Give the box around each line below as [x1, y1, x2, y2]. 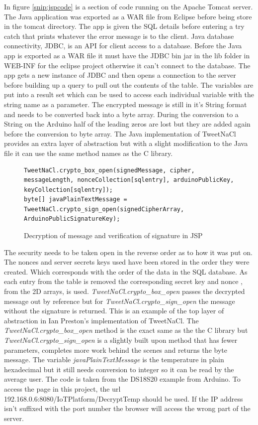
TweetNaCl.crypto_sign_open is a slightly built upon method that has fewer [4, 335, 238, 345]
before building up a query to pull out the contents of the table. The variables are [4, 79, 254, 90]
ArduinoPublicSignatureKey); [24, 215, 120, 223]
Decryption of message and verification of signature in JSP [24, 230, 203, 241]
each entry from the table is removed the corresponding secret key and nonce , [4, 276, 243, 286]
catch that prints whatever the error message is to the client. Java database [4, 30, 234, 41]
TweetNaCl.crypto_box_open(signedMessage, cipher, [24, 166, 195, 174]
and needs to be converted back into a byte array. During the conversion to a [4, 109, 239, 119]
